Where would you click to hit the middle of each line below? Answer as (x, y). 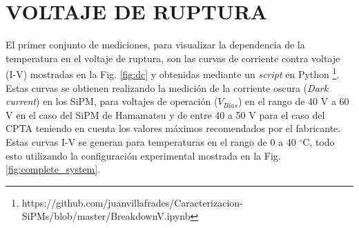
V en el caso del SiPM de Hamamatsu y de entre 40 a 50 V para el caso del (165, 114)
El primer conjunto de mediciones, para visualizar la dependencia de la (155, 45)
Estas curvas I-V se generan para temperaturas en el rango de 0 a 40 (151, 141)
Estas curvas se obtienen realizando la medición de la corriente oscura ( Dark (167, 87)
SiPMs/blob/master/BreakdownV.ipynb (106, 216)
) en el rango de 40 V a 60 (293, 101)
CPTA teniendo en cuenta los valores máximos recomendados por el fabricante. (173, 128)
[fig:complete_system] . (53, 169)
